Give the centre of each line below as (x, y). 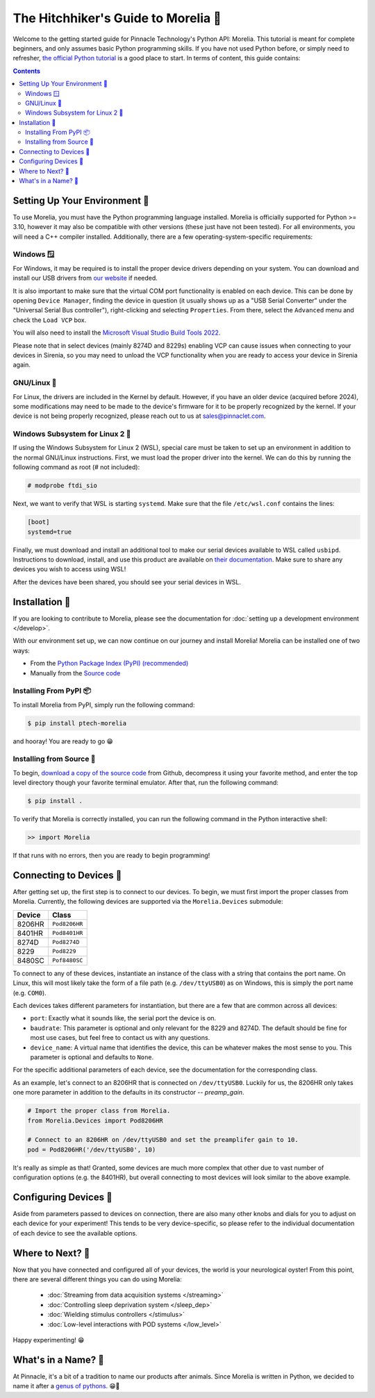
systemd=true (50, 532)
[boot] (39, 522)
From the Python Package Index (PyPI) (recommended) (109, 664)
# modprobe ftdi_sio (62, 486)
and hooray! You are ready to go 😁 (63, 741)
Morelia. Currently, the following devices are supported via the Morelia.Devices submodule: (148, 902)
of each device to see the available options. (75, 1233)
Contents (27, 71)
